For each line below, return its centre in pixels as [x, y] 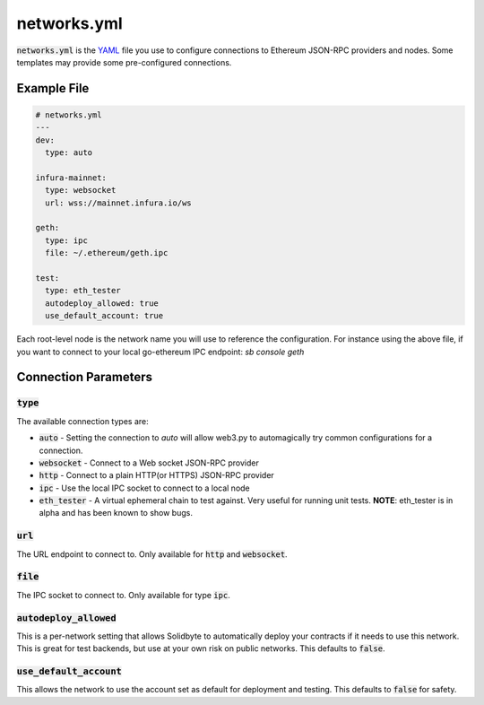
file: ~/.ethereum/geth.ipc [107, 253]
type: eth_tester [83, 291]
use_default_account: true [104, 316]
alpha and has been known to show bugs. [116, 513]
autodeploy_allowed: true [102, 303]
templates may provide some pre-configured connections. [124, 62]
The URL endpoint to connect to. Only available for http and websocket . [152, 554]
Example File [53, 88]
